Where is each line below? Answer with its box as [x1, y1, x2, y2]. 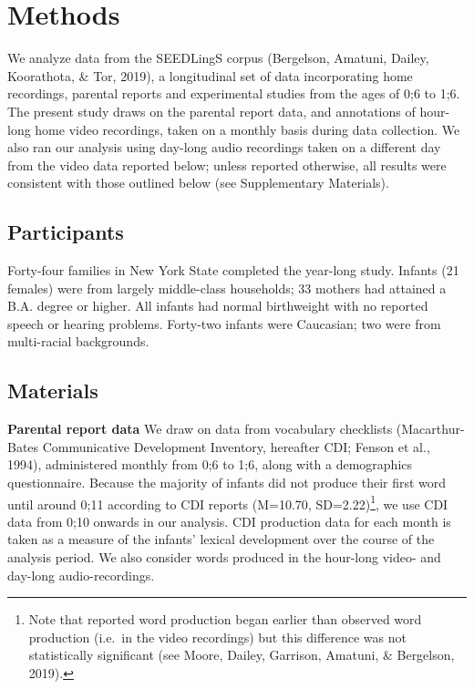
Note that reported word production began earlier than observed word [28, 610, 422, 629]
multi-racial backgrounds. [7, 332, 149, 351]
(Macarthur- [396, 419, 465, 438]
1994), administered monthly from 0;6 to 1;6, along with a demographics [7, 455, 413, 474]
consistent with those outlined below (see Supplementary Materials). [7, 173, 389, 192]
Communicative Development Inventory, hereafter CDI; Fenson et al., [42, 437, 430, 456]
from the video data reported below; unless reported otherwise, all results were [7, 155, 447, 174]
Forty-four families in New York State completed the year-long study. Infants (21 [7, 261, 459, 280]
